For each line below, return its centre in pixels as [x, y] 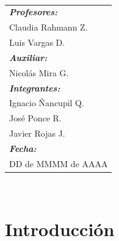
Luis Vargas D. [37, 42]
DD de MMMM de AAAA [59, 163]
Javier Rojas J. [37, 133]
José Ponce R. [35, 118]
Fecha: [23, 148]
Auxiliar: [28, 57]
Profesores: [34, 12]
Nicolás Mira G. [39, 72]
